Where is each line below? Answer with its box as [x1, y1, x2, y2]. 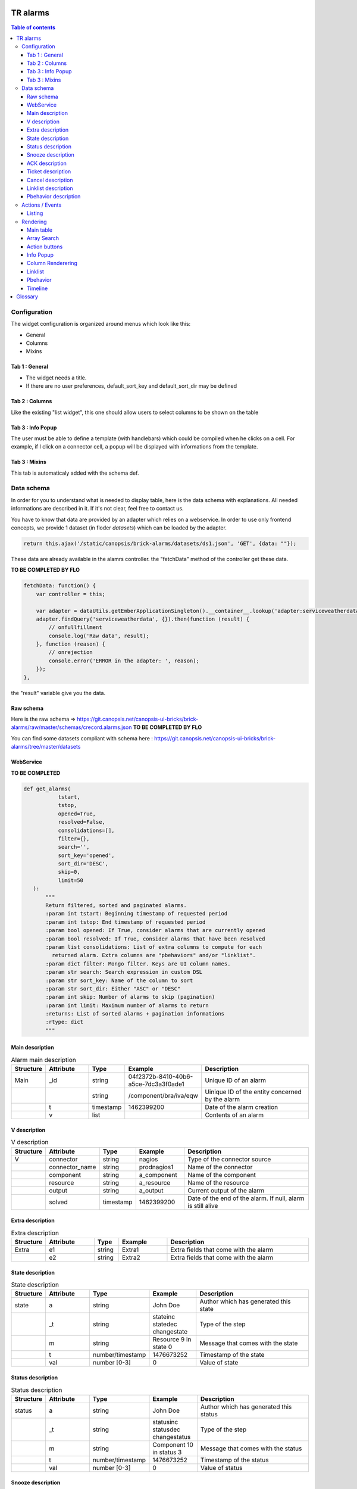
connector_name [48, 1163, 96, 1171]
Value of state [199, 1359, 239, 1367]
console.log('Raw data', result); [48, 632, 149, 639]
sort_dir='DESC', [58, 861, 109, 867]
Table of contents [11, 24, 56, 31]
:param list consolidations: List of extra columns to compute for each [45, 943, 262, 950]
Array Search [27, 235, 59, 242]
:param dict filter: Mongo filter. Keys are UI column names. [45, 960, 231, 967]
